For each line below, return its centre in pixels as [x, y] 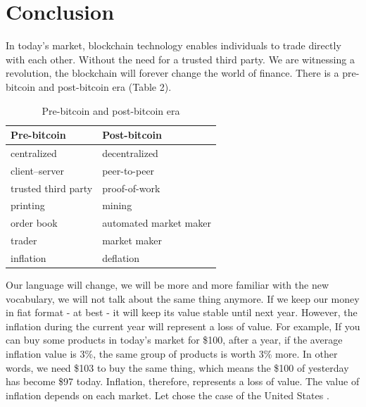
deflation [121, 258]
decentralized [130, 152]
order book [34, 223]
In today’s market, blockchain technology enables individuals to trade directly [173, 45]
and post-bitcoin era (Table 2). [105, 86]
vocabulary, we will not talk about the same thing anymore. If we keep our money [183, 298]
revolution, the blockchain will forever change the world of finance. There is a [172, 73]
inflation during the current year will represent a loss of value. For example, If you [183, 326]
